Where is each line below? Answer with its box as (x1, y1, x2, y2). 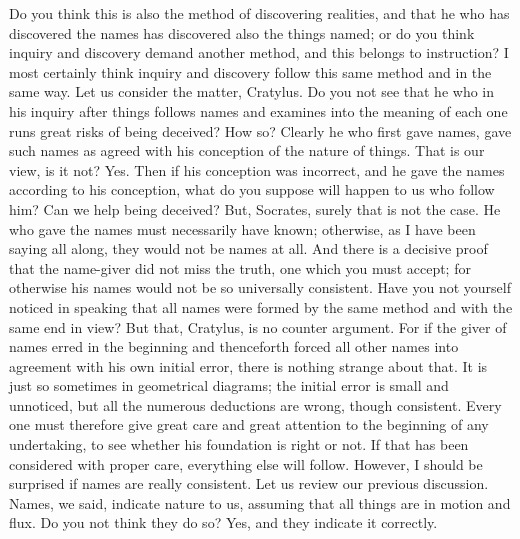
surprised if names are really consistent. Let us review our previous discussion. (9, 473, 489, 494)
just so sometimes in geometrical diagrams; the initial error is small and (9, 375, 449, 396)
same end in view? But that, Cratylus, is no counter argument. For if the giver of (9, 316, 507, 337)
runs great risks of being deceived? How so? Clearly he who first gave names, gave (9, 120, 512, 141)
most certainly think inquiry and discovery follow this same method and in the (9, 61, 492, 82)
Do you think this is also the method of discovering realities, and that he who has (9, 3, 510, 23)
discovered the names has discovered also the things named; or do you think (9, 22, 475, 43)
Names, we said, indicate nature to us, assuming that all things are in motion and (9, 492, 511, 513)
